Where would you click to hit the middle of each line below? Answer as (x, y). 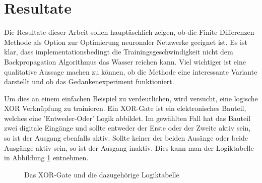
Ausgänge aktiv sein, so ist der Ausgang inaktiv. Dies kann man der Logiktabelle (129, 147)
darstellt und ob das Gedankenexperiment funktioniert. (89, 81)
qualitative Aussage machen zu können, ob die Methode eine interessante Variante (131, 71)
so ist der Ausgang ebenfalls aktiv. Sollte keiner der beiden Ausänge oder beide (126, 138)
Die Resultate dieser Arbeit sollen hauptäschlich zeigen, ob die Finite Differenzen (129, 32)
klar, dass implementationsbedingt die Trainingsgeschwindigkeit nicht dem (119, 52)
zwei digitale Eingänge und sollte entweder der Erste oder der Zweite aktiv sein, (127, 128)
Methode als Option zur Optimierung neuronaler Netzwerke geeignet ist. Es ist (126, 42)
